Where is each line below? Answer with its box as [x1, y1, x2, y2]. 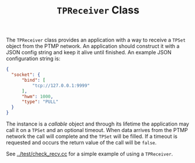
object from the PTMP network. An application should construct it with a [6, 43, 180, 50]
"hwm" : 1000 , [21, 93, 54, 99]
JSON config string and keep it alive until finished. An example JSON [6, 49, 172, 56]
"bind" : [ [21, 77, 46, 83]
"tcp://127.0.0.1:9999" [32, 82, 90, 88]
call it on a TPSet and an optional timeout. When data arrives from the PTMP [6, 127, 188, 134]
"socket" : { [11, 72, 41, 78]
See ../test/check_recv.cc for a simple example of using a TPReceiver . [6, 150, 173, 158]
